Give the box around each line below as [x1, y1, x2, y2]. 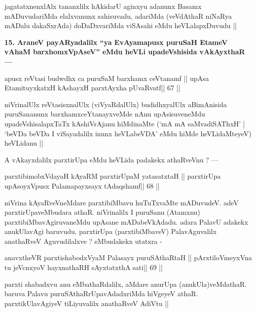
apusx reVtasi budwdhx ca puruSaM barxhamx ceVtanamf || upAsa [4, 73, 209, 83]
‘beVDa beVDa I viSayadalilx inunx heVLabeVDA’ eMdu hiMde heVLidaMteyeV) [4, 128, 252, 138]
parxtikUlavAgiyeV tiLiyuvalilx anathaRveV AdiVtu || [4, 298, 169, 308]
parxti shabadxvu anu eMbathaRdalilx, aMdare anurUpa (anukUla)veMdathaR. [4, 278, 247, 289]
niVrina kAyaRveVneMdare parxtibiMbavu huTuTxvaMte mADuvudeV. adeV [4, 197, 239, 207]
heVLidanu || [4, 138, 43, 148]
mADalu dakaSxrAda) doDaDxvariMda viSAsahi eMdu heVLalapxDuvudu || [4, 20, 237, 31]
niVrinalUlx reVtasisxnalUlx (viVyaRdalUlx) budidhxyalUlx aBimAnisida [4, 99, 227, 109]
